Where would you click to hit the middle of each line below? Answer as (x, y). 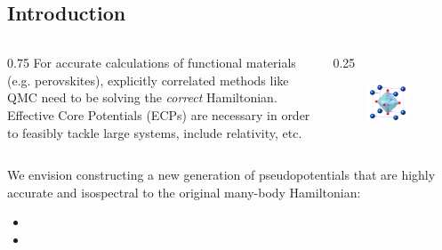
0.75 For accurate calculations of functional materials (152, 63)
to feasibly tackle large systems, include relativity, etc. (155, 132)
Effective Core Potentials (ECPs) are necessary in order (159, 114)
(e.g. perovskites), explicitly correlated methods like (148, 80)
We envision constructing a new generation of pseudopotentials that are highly (221, 175)
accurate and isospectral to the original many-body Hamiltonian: (184, 192)
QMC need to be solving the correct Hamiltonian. (142, 97)
